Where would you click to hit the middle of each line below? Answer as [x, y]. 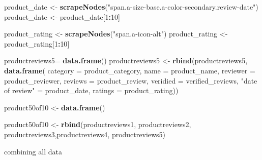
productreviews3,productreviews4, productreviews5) [85, 134]
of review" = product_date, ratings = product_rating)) [91, 90]
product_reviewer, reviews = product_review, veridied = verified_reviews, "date [131, 80]
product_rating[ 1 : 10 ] [37, 43]
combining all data [33, 151]
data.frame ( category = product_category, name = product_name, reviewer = [130, 70]
